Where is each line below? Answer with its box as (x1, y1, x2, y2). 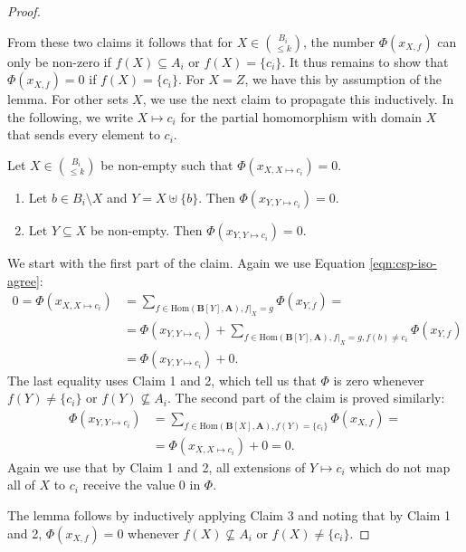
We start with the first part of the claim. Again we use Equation (7, 252, 366, 271)
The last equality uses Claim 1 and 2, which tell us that (7, 370, 317, 389)
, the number (303, 32, 376, 51)
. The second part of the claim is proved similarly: (167, 388, 445, 407)
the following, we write (7, 107, 133, 126)
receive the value (82, 475, 176, 494)
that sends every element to (7, 125, 160, 144)
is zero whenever (333, 370, 424, 389)
